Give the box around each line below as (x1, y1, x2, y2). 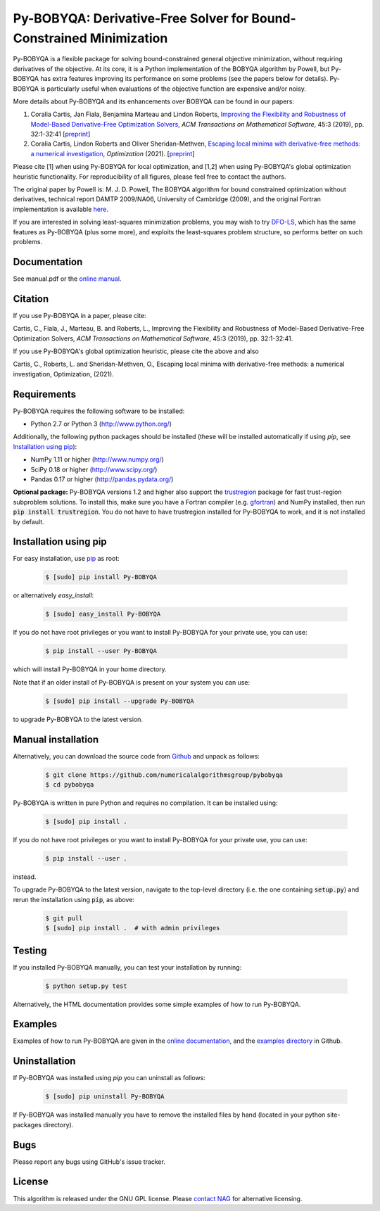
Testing (13, 944, 47, 956)
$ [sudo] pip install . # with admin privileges (45, 924, 220, 932)
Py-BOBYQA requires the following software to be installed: (13, 407, 185, 415)
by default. (13, 517, 45, 526)
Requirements (13, 388, 77, 400)
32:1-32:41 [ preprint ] (30, 130, 91, 139)
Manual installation (13, 733, 99, 745)
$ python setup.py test (45, 982, 128, 990)
